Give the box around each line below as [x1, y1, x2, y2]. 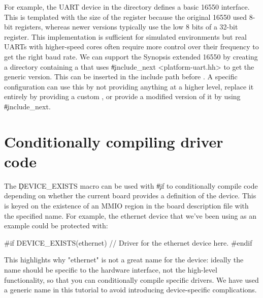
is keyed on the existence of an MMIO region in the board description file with [4, 200, 249, 211]
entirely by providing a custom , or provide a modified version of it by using [4, 91, 241, 102]
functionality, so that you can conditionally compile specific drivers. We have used [4, 274, 259, 285]
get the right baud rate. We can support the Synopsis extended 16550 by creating [4, 51, 258, 62]
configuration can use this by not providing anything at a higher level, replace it [4, 81, 254, 92]
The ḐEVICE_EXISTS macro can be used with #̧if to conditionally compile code [4, 180, 258, 191]
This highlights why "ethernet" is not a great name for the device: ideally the [4, 254, 244, 265]
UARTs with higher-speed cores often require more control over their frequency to [4, 41, 259, 52]
